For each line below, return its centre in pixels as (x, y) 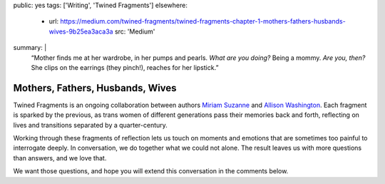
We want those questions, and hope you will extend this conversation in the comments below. (151, 171)
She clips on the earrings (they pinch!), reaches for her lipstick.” (125, 67)
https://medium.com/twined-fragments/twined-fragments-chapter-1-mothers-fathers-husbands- (203, 21)
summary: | (30, 48)
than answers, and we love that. (60, 158)
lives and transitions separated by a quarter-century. (90, 125)
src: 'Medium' (135, 31)
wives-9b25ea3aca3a (81, 31)
